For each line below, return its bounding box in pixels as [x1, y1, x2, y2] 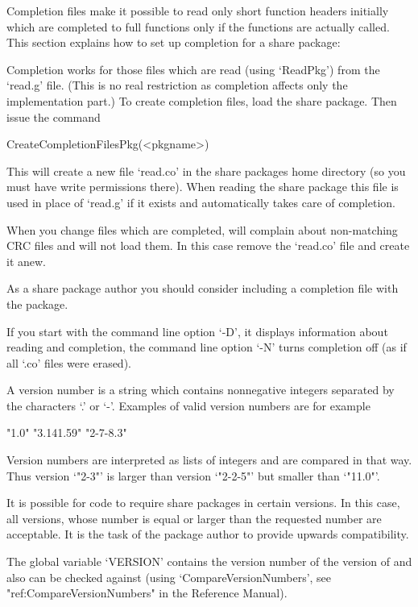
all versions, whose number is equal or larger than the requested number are [6, 509, 382, 526]
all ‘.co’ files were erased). [6, 354, 131, 371]
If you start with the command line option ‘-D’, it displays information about [6, 322, 388, 339]
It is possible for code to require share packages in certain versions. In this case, [6, 494, 400, 511]
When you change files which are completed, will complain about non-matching [6, 221, 398, 238]
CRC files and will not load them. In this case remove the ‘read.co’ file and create [6, 237, 410, 254]
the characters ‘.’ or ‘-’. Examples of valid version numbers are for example [6, 397, 370, 414]
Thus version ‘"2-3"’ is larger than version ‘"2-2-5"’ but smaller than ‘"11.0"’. [6, 467, 380, 484]
